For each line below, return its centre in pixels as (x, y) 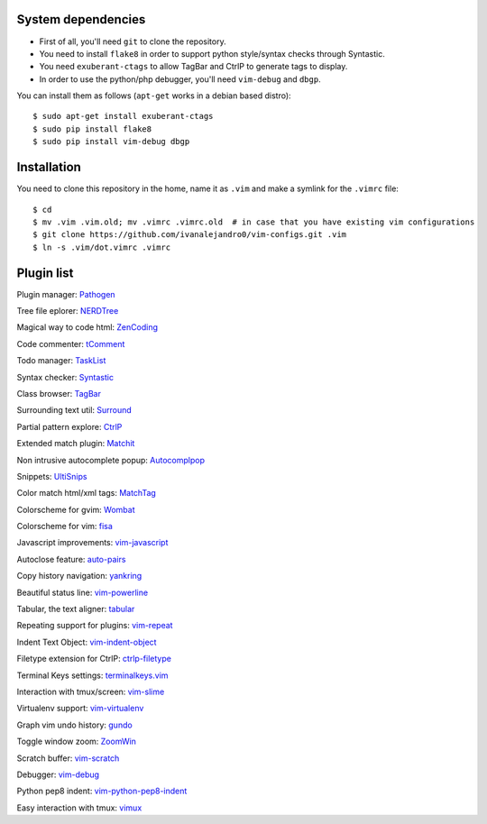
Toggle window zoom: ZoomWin (77, 742)
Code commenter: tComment (71, 343)
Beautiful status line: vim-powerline (83, 592)
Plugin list (45, 273)
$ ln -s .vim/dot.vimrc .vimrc (102, 247)
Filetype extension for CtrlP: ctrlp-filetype (94, 659)
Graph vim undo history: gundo (74, 725)
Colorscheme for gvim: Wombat (76, 509)
